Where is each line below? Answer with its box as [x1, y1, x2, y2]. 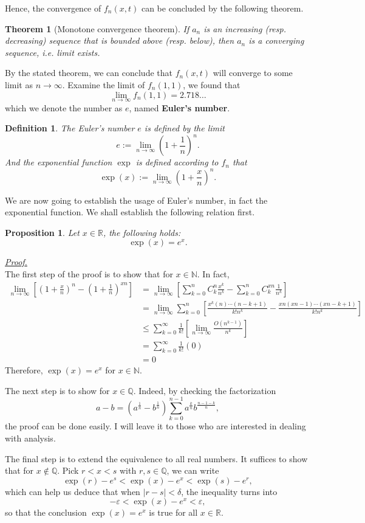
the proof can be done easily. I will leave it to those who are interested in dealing [5, 420, 306, 432]
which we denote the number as [5, 101, 123, 114]
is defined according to [135, 156, 219, 168]
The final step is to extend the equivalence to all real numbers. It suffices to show [5, 452, 308, 465]
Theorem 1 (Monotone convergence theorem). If [5, 22, 189, 35]
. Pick [57, 464, 79, 477]
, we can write [166, 464, 219, 477]
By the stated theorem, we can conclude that [5, 66, 172, 79]
